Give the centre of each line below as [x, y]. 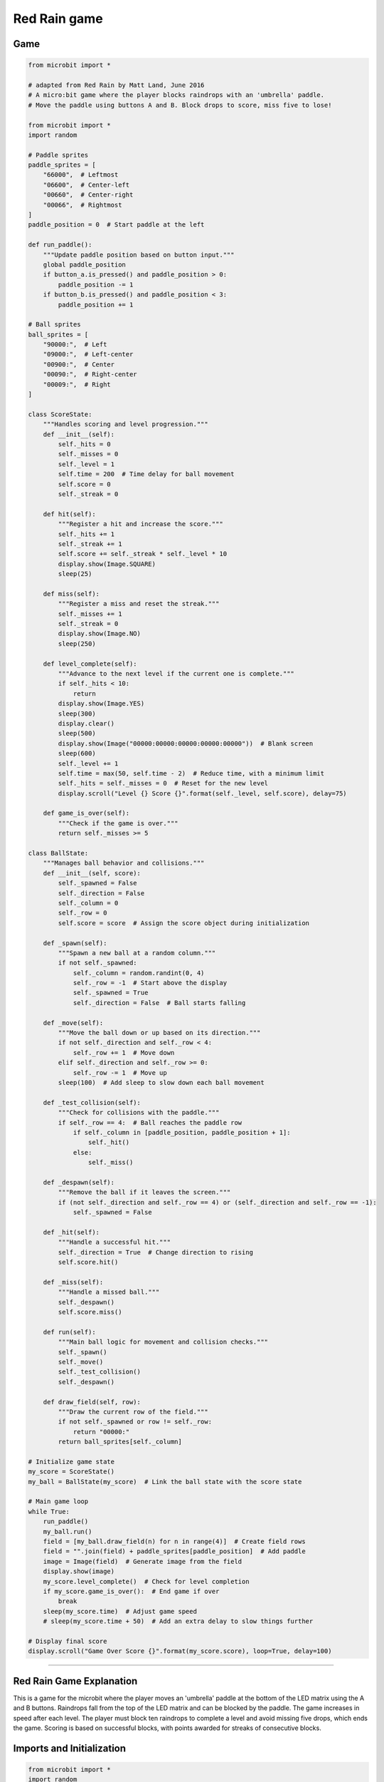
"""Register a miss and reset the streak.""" [139, 604]
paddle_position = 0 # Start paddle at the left [116, 225]
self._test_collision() [100, 1372]
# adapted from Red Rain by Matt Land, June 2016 [116, 85]
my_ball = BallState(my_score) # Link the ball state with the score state [165, 1482]
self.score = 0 [85, 484]
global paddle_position [84, 264]
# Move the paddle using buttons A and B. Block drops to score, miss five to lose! [180, 105]
